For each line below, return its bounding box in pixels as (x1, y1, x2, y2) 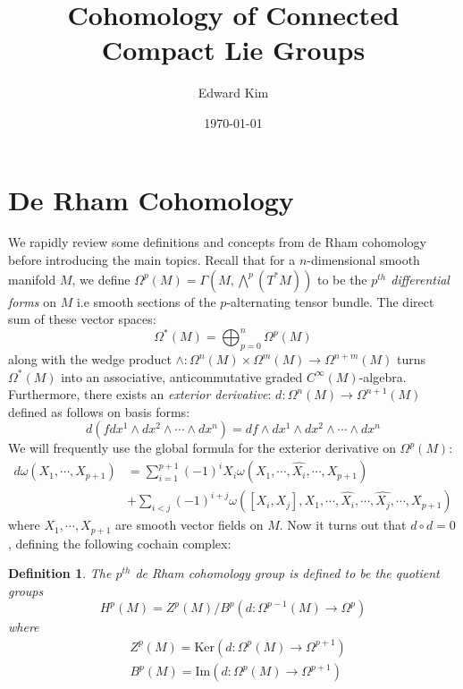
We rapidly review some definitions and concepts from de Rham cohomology (8, 233, 426, 251)
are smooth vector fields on (115, 515, 264, 534)
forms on (8, 292, 56, 310)
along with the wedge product (8, 350, 172, 369)
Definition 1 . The (8, 564, 112, 583)
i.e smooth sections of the (76, 292, 216, 310)
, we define (72, 269, 130, 288)
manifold (8, 269, 56, 288)
